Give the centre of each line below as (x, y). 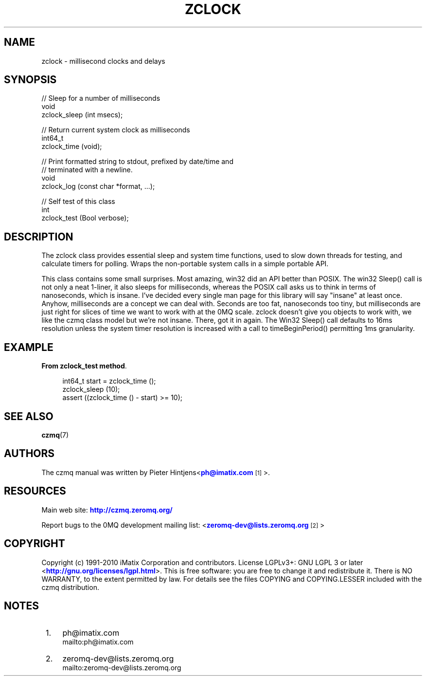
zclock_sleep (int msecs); (82, 115)
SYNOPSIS (30, 80)
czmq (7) (55, 435)
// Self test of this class (78, 202)
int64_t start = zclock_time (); (109, 381)
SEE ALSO (29, 416)
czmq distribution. (70, 587)
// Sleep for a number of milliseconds (101, 98)
